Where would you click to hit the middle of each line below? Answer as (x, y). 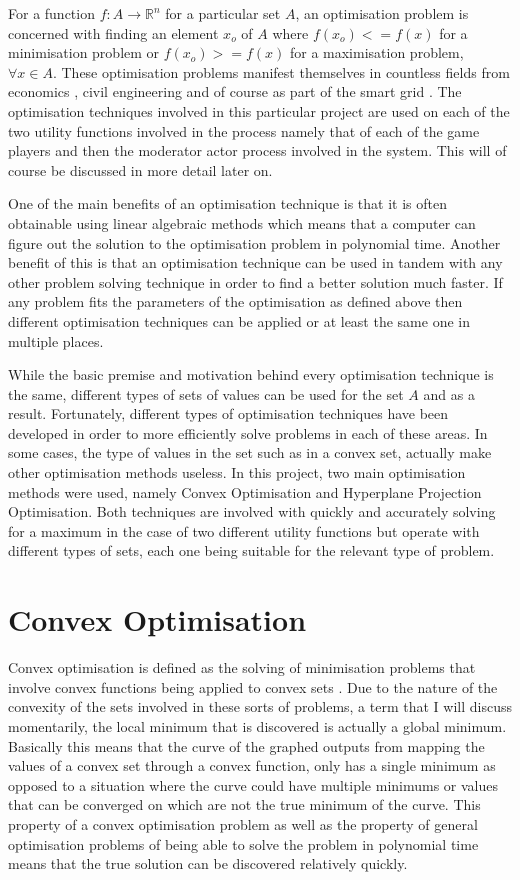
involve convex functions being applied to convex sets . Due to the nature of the (253, 686)
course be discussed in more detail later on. (140, 169)
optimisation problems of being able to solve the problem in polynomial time (243, 843)
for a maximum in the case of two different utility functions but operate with (244, 530)
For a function (51, 13)
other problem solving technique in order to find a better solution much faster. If (255, 281)
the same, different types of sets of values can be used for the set (206, 393)
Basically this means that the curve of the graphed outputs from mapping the (246, 745)
